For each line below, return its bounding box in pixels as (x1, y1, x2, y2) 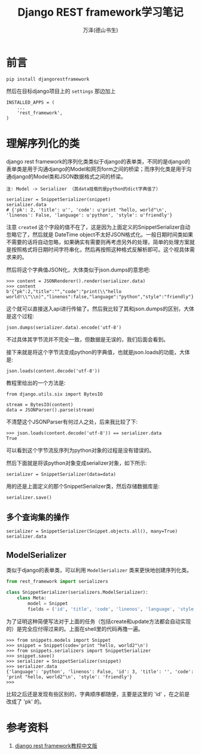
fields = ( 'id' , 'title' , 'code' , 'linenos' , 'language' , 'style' (28, 606, 197, 612)
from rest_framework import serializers (6, 579, 109, 585)
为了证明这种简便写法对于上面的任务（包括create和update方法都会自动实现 (6, 618, 191, 625)
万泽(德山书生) (83, 26, 118, 34)
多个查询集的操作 (6, 512, 69, 523)
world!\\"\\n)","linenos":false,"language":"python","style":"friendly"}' (6, 294, 197, 300)
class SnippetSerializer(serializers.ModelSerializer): (6, 590, 148, 596)
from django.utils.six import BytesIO (6, 391, 103, 397)
